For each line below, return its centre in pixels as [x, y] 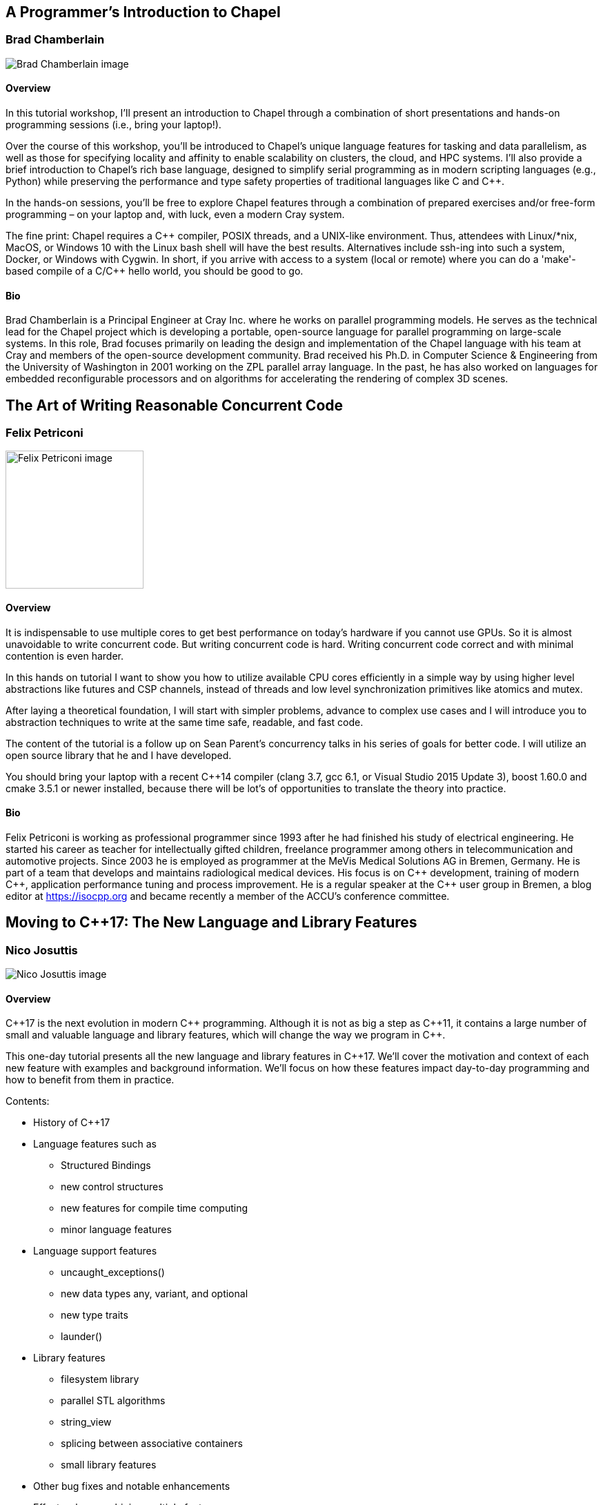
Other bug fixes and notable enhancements [132, 1486]
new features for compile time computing [155, 1208]
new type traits [95, 1315]
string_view [86, 1422]
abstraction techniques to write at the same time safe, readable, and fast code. [185, 722]
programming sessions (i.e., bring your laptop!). [113, 125]
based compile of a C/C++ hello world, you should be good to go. [155, 271]
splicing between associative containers [152, 1444]
